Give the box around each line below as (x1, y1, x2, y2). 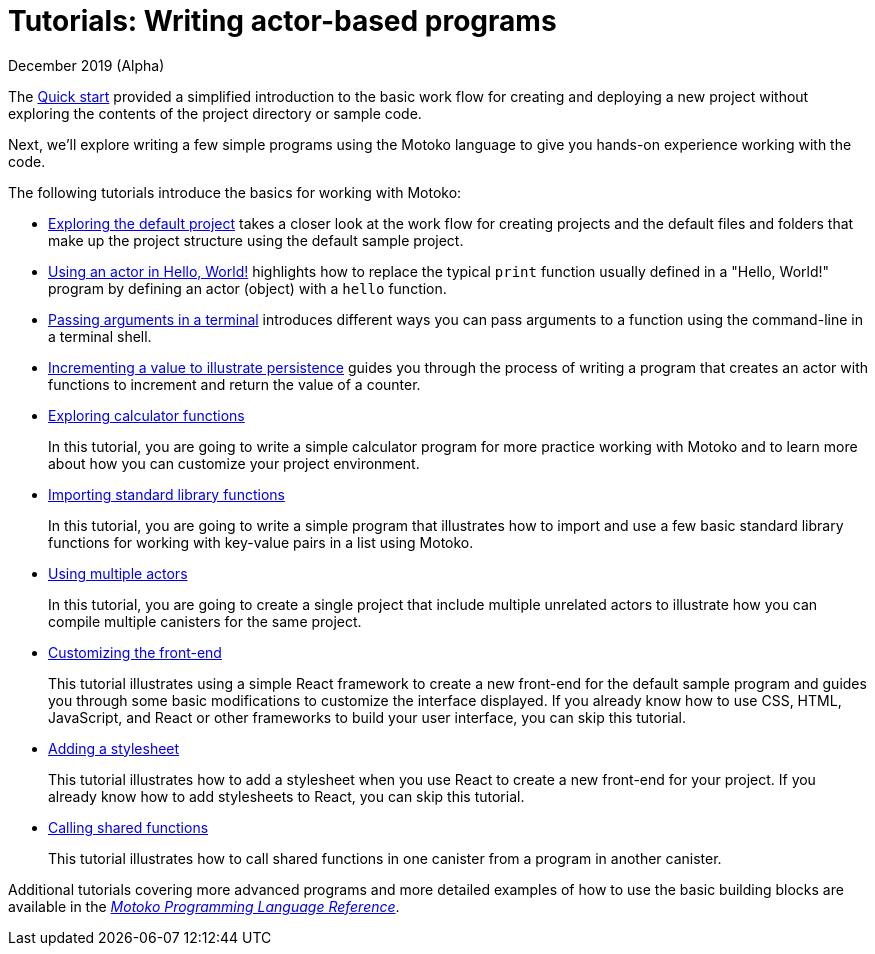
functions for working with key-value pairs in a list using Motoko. (48, 533, 474, 551)
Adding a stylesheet (48, 739, 180, 757)
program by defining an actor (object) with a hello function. (48, 279, 447, 297)
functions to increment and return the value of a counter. (48, 375, 421, 393)
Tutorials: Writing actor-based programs (8, 4, 557, 38)
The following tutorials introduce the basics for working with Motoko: (8, 183, 462, 201)
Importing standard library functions (48, 485, 285, 503)
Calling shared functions (48, 818, 209, 836)
